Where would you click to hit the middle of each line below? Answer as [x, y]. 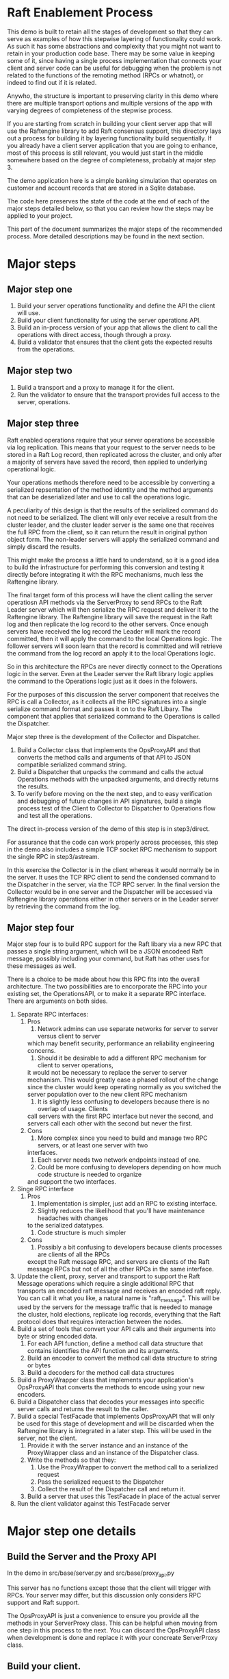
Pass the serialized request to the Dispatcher [100, 1482]
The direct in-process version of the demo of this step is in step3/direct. [109, 829]
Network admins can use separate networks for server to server [128, 1029]
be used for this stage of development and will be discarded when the [116, 1423]
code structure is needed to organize [90, 1174]
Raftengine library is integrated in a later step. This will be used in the [114, 1431]
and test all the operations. [54, 815]
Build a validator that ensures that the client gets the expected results [115, 342]
